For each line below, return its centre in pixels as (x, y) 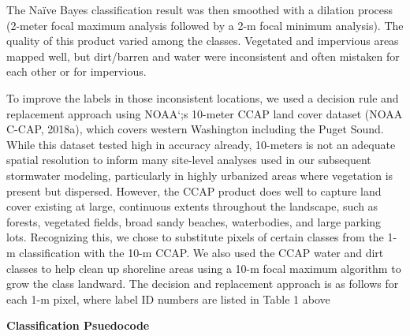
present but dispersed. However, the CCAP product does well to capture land (194, 190)
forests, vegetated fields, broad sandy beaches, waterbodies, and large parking (194, 221)
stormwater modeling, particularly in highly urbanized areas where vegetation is (200, 175)
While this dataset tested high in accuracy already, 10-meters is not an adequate (201, 144)
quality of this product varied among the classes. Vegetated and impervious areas (203, 41)
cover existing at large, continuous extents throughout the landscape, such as (192, 206)
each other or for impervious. (76, 71)
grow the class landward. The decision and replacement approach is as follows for (203, 284)
